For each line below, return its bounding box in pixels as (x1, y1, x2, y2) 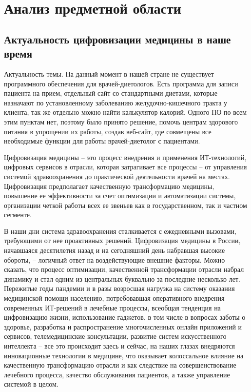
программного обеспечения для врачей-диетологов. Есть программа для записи (4, 78, 238, 88)
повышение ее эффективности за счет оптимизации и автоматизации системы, (4, 190, 236, 201)
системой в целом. (4, 379, 58, 389)
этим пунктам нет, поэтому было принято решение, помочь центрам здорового (4, 116, 238, 126)
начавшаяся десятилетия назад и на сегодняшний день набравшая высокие (4, 245, 225, 255)
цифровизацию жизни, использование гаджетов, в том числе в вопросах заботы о (4, 312, 246, 322)
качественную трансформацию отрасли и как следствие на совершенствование (4, 360, 236, 370)
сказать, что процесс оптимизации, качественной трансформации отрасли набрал (4, 264, 244, 274)
